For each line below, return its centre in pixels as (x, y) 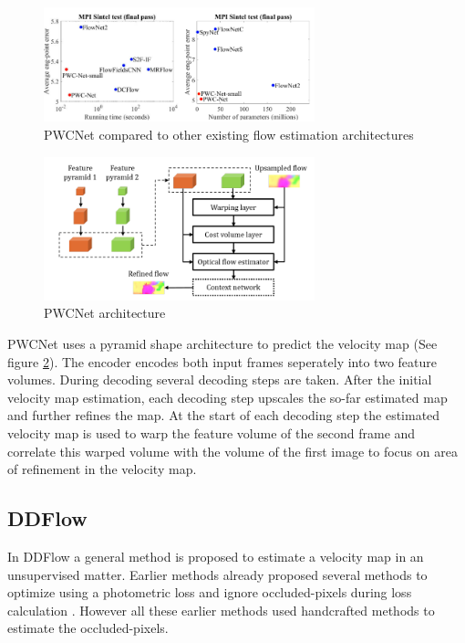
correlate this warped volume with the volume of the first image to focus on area (232, 451)
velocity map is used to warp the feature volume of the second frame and (212, 432)
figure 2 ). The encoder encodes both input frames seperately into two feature (222, 361)
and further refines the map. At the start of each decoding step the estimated (224, 415)
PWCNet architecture (105, 313)
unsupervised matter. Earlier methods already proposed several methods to (217, 574)
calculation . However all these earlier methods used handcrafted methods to (221, 610)
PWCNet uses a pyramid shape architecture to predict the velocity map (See (222, 343)
